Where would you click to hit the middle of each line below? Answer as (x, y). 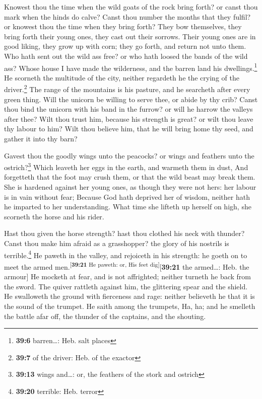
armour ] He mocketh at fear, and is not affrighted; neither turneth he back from (127, 276)
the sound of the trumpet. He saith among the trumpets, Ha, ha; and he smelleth (130, 306)
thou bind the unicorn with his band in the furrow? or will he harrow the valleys (128, 109)
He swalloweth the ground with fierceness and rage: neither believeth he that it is (129, 296)
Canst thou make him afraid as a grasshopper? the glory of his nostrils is (117, 243)
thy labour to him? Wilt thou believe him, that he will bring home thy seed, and (129, 129)
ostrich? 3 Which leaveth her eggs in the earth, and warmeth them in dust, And (126, 166)
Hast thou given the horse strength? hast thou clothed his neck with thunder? (124, 233)
